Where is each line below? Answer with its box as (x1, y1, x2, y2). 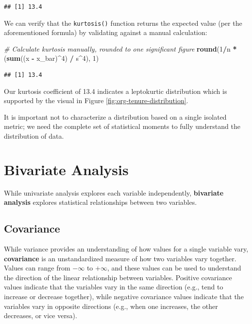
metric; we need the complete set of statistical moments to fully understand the (4, 121, 240, 131)
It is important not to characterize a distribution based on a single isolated (4, 111, 227, 122)
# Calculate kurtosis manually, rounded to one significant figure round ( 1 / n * (4, 43, 237, 54)
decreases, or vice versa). (4, 310, 77, 321)
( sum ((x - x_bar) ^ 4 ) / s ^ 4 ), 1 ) (4, 53, 99, 63)
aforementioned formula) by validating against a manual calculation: (4, 27, 207, 37)
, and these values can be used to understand (107, 263, 241, 273)
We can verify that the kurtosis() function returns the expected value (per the (4, 18, 242, 28)
